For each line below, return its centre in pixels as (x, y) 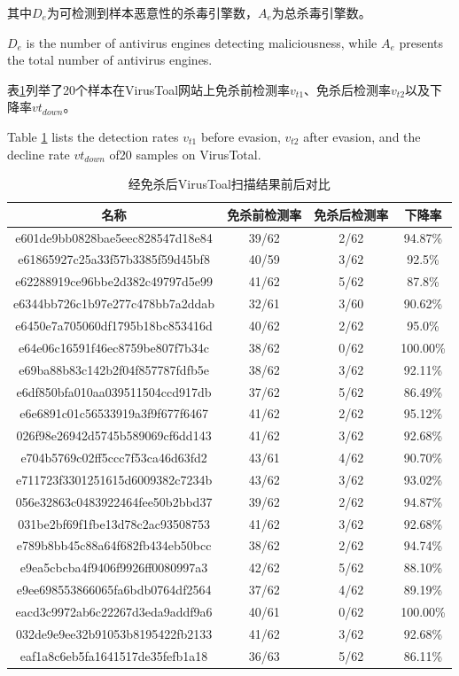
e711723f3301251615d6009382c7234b (114, 479)
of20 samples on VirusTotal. (185, 154)
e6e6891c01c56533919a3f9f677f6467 (114, 413)
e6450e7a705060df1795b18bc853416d (114, 325)
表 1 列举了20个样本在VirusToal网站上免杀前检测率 (149, 89)
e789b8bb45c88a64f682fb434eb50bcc (114, 545)
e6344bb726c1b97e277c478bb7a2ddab (114, 303)
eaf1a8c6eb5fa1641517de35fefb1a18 (114, 655)
